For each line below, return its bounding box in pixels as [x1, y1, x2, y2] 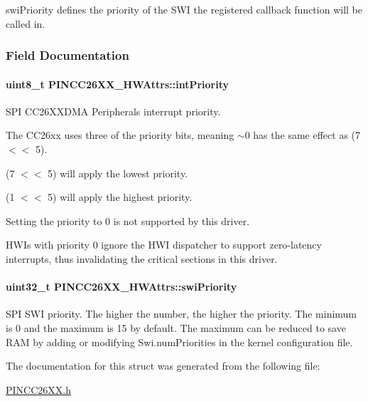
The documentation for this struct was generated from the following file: [6, 358, 320, 373]
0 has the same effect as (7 [244, 127, 361, 142]
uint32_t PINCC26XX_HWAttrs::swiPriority [6, 279, 237, 294]
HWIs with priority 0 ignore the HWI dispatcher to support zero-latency [6, 237, 322, 252]
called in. [6, 16, 45, 31]
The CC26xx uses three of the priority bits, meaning [6, 127, 234, 142]
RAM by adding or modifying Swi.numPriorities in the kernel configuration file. [6, 334, 353, 349]
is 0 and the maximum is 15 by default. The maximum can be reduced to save [6, 320, 346, 335]
